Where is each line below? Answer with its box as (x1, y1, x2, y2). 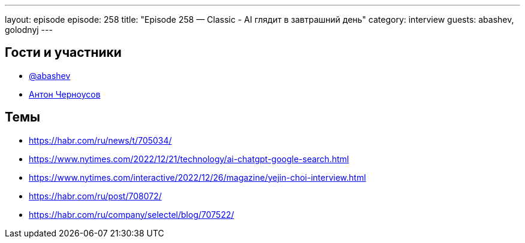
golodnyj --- (5, 25, 53, 35)
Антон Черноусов (29, 89, 101, 99)
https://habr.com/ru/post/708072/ (29, 190, 162, 201)
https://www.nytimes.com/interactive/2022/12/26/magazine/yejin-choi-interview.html (29, 172, 366, 183)
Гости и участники (5, 45, 122, 60)
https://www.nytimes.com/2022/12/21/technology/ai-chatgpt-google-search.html (29, 153, 349, 164)
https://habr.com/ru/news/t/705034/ (29, 135, 172, 145)
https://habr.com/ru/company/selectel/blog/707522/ (29, 209, 234, 220)
